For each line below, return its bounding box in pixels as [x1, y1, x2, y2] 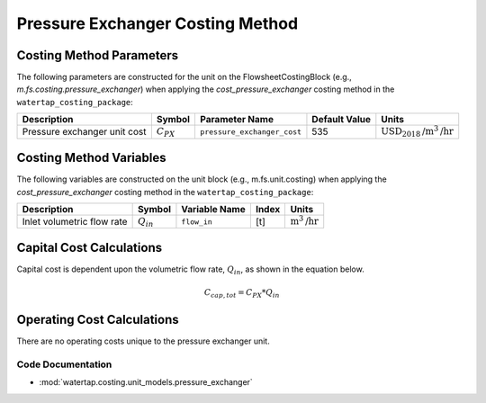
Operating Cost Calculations [16, 312, 179, 327]
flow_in [181, 217, 213, 227]
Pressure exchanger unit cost [22, 126, 147, 139]
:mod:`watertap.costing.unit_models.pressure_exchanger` [39, 377, 254, 388]
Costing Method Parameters [16, 48, 179, 63]
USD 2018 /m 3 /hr [381, 123, 454, 139]
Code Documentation [16, 358, 112, 371]
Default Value [311, 113, 372, 126]
